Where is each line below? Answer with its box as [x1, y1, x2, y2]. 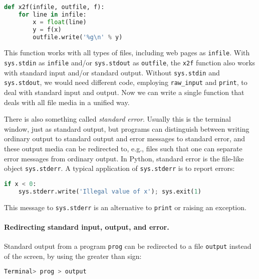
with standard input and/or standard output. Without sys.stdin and [4, 67, 220, 77]
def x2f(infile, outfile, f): [4, 4, 105, 11]
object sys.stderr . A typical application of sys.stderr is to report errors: [4, 163, 235, 173]
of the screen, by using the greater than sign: [4, 250, 142, 261]
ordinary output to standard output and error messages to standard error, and [4, 133, 245, 144]
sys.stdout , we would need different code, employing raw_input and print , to [4, 77, 247, 87]
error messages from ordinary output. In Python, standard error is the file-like [4, 153, 244, 163]
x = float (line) [33, 18, 87, 26]
